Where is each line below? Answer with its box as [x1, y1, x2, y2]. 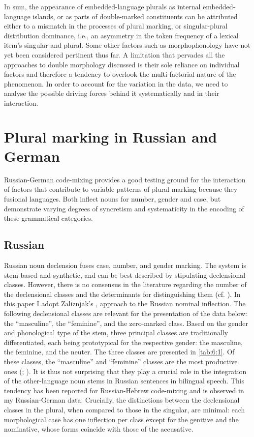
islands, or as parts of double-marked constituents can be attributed [32, 11, 238, 21]
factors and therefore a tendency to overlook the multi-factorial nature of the [4, 69, 236, 79]
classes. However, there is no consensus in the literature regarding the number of [4, 279, 247, 290]
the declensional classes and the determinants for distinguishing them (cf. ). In [4, 289, 241, 299]
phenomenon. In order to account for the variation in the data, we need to [4, 78, 228, 88]
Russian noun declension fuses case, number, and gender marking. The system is [4, 260, 247, 270]
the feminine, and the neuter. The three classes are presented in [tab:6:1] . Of [4, 347, 235, 357]
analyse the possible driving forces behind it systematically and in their [4, 88, 220, 98]
